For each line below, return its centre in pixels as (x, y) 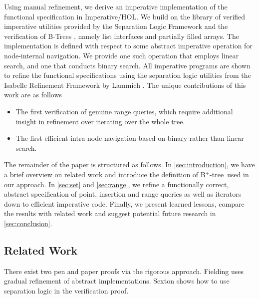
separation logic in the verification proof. (66, 290)
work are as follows (33, 95)
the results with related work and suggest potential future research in (110, 213)
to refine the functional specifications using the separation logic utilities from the (128, 75)
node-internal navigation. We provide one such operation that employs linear (122, 55)
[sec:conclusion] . (28, 223)
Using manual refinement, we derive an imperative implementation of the (116, 6)
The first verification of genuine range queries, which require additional (124, 111)
